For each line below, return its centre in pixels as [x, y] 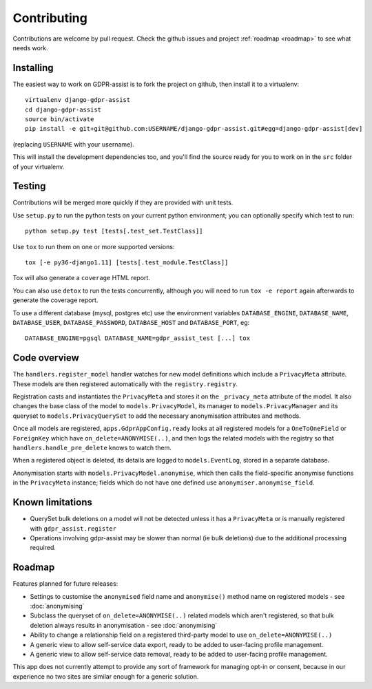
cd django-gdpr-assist [63, 109]
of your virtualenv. [39, 167]
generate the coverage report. [55, 300]
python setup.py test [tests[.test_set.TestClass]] [114, 231]
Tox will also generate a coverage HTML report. [82, 278]
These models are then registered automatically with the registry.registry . [125, 384]
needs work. [30, 47]
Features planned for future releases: [65, 584]
